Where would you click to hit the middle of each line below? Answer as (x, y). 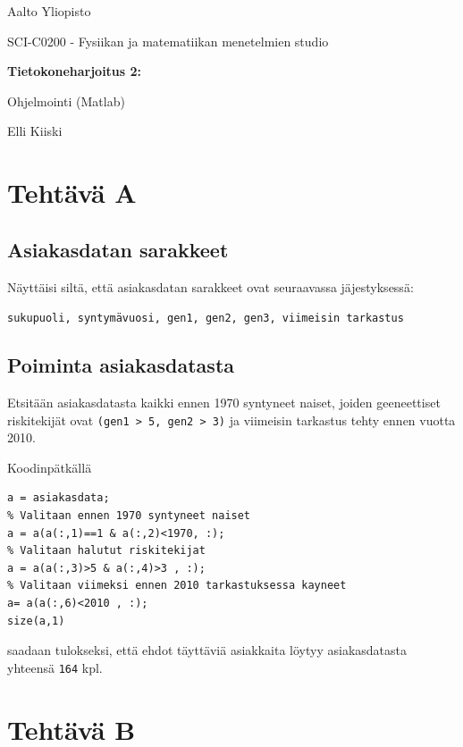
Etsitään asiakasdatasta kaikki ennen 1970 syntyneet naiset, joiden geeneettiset (224, 402)
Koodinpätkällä (50, 467)
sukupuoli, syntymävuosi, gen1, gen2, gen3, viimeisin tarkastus (206, 319)
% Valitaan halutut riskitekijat (106, 551)
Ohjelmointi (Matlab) (66, 101)
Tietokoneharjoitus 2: (75, 71)
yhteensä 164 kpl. (55, 667)
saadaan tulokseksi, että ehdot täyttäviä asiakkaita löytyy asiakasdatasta (207, 650)
